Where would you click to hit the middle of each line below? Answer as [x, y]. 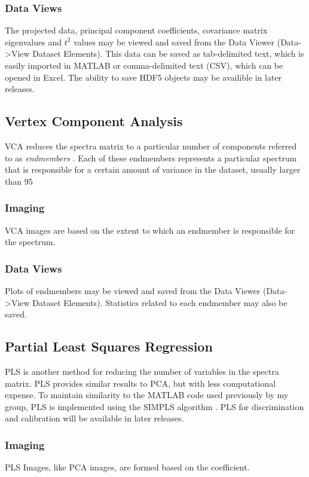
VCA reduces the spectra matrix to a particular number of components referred [151, 146]
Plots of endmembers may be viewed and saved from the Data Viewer [133, 290]
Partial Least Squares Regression [109, 346]
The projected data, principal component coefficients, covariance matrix [136, 30]
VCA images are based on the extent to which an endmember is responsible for [150, 230]
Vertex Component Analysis [94, 121]
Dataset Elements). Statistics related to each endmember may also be [160, 302]
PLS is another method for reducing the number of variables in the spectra [142, 371]
